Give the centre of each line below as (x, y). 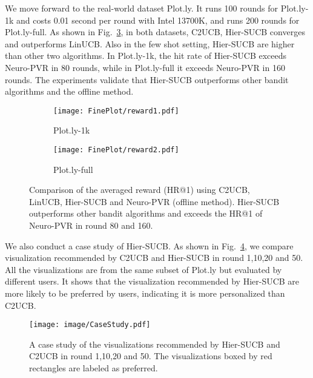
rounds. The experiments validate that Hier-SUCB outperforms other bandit (147, 79)
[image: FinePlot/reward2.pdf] (116, 150)
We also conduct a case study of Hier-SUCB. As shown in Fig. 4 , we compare (149, 245)
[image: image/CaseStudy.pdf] (90, 325)
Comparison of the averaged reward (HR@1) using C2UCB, (140, 190)
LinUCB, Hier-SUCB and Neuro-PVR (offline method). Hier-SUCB (154, 201)
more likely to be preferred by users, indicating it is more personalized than (145, 293)
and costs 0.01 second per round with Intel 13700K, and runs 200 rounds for (158, 20)
